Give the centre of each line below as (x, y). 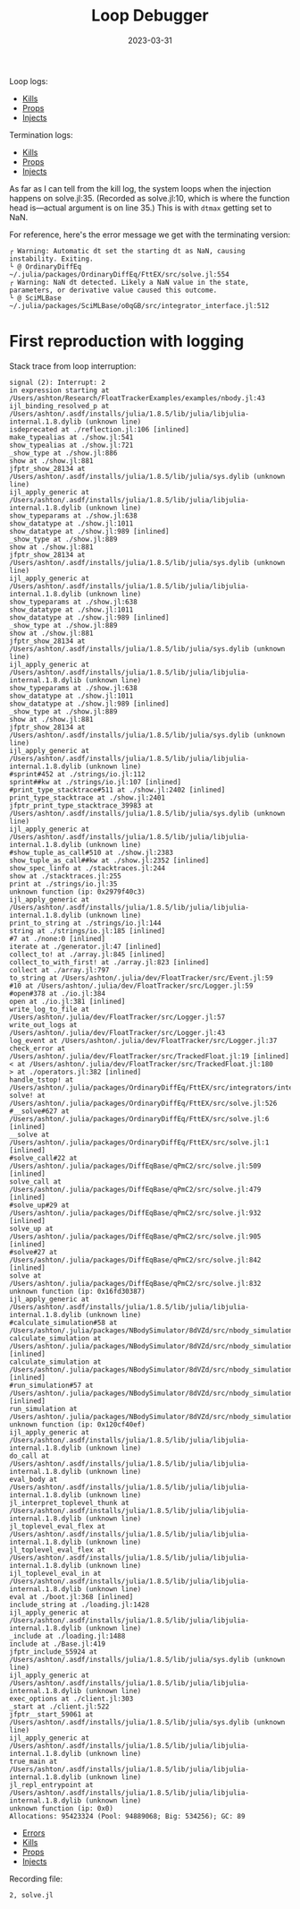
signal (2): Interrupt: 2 (57, 382)
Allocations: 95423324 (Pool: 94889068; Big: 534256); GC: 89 (127, 1816)
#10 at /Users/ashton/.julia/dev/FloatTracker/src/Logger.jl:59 (131, 986)
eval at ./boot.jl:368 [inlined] (71, 1597)
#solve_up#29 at (39, 1205)
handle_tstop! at (42, 1080)
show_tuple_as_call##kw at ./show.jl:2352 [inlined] (109, 860)
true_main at (33, 1761)
